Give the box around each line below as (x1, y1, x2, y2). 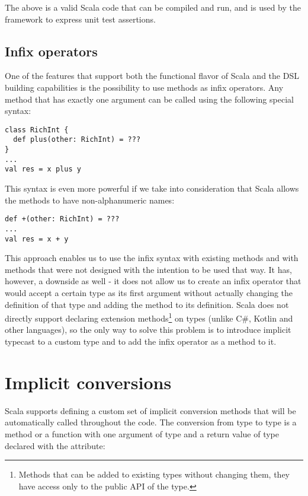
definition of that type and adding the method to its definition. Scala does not (5, 298, 289, 310)
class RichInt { (5, 125, 69, 134)
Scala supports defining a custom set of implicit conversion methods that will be (5, 404, 296, 416)
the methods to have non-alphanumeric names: (5, 193, 175, 206)
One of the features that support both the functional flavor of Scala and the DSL (5, 69, 299, 82)
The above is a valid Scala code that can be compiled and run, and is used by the (5, 1, 301, 13)
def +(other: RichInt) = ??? (5, 215, 120, 224)
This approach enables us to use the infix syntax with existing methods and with (5, 252, 299, 264)
